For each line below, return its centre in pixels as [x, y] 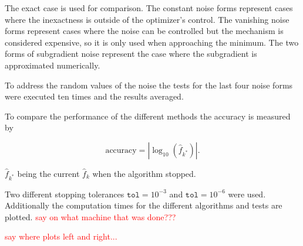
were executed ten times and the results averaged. [94, 96]
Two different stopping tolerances [65, 194]
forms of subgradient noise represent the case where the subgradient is [131, 54]
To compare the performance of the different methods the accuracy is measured [148, 116]
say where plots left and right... [61, 236]
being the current [48, 173]
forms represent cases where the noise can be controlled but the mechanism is [144, 31]
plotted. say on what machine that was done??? [90, 216]
